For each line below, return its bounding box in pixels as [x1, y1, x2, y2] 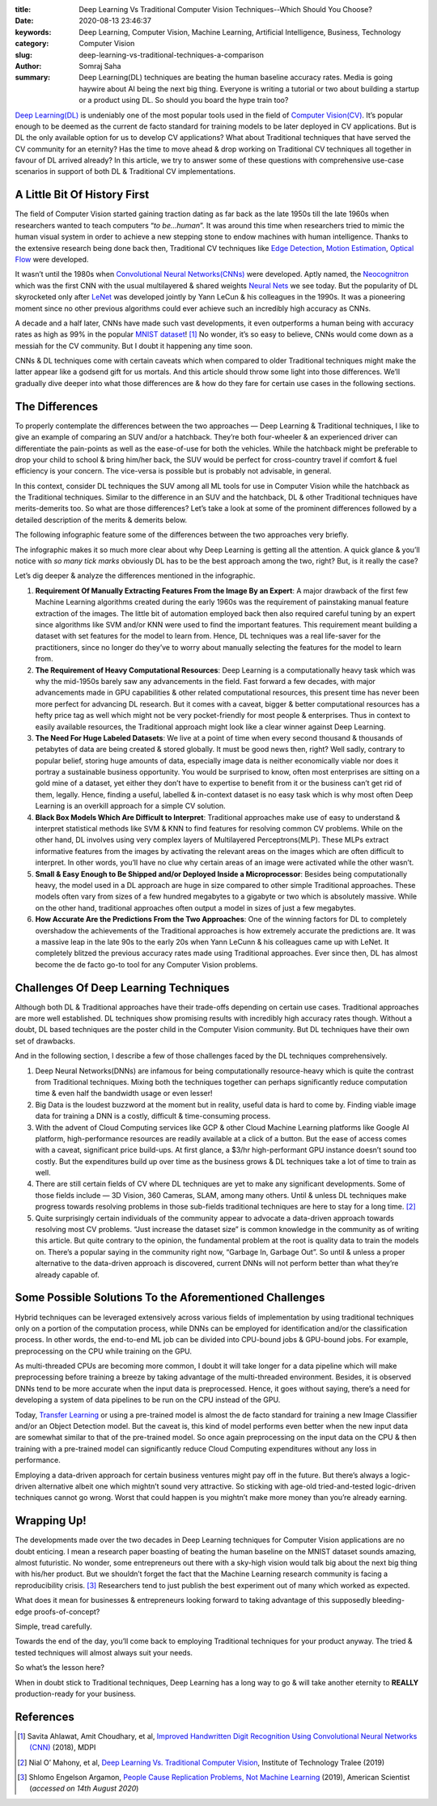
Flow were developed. [15, 254, 89, 264]
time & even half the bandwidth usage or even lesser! [35, 1089, 214, 1098]
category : [15, 39, 49, 49]
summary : [15, 73, 51, 83]
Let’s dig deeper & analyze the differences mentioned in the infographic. [15, 571, 256, 580]
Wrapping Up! [15, 1514, 87, 1528]
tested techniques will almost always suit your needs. [15, 1647, 193, 1657]
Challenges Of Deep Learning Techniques [15, 980, 230, 995]
